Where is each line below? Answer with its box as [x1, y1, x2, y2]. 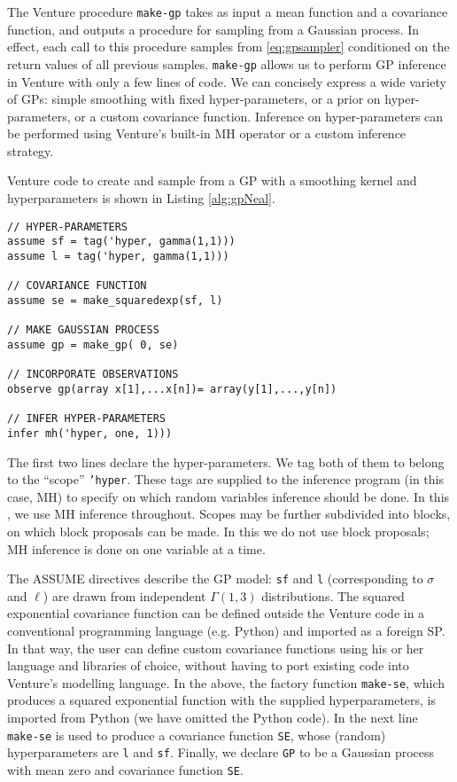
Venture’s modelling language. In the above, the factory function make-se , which [7, 673, 445, 692]
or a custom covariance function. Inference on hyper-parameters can [74, 106, 444, 125]
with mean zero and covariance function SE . [7, 760, 244, 778]
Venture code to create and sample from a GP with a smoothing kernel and [7, 171, 417, 190]
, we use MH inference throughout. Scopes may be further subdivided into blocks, [7, 504, 451, 523]
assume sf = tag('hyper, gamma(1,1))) [7, 235, 236, 248]
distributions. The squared [261, 586, 405, 605]
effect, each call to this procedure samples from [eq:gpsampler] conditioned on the [7, 37, 450, 56]
